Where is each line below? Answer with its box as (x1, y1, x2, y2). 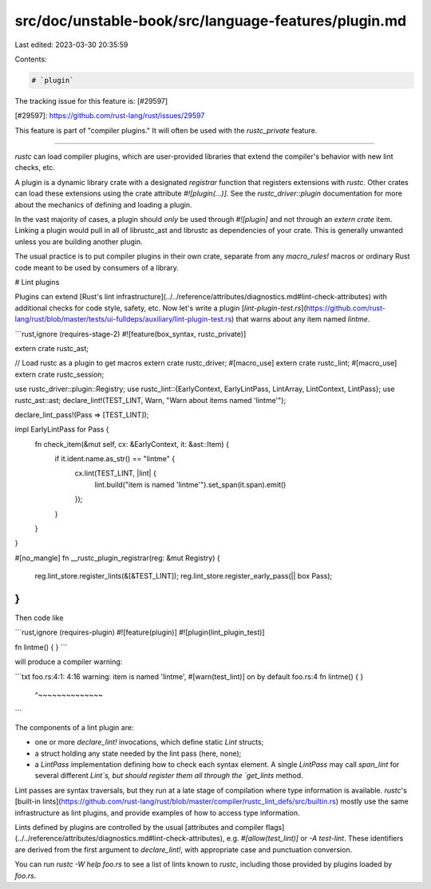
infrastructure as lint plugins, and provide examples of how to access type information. (14, 808, 300, 817)
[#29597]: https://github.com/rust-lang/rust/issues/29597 (14, 111, 205, 121)
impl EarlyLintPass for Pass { (14, 425, 109, 434)
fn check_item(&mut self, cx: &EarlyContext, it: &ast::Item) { (34, 439, 229, 448)
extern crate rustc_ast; (14, 343, 89, 353)
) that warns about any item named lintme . (231, 314, 370, 324)
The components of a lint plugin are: (14, 722, 134, 732)
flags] (265, 822, 285, 832)
